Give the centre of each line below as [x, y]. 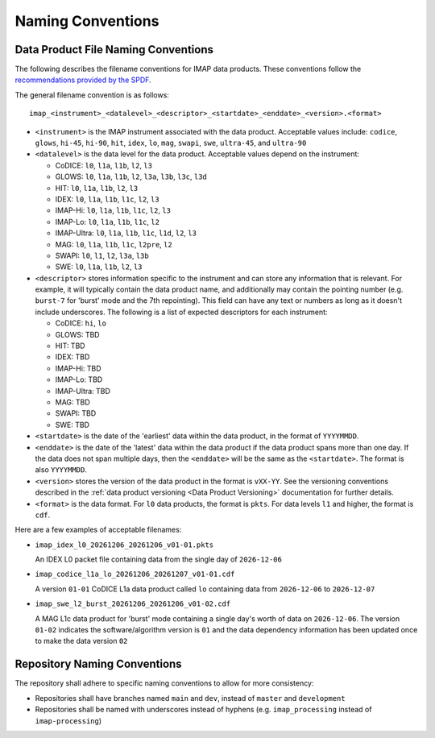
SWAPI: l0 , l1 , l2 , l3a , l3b [102, 255]
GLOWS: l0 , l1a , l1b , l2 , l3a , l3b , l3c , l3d [131, 176]
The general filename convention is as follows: [92, 95]
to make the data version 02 [81, 641]
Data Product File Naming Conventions [114, 50]
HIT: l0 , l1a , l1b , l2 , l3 [97, 188]
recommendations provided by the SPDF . [83, 80]
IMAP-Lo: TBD [79, 379]
